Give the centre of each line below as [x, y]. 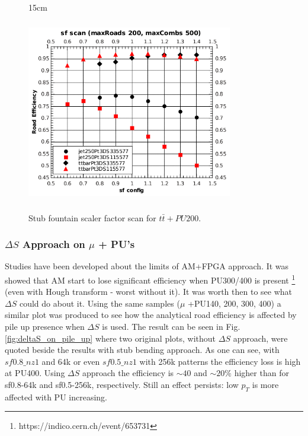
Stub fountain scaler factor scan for [92, 217]
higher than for [262, 373]
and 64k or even [71, 361]
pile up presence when [45, 326]
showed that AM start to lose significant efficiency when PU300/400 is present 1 [150, 279]
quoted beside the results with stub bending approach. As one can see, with [142, 350]
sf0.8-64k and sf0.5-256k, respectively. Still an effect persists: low [122, 384]
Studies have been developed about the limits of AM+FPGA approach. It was [147, 266]
